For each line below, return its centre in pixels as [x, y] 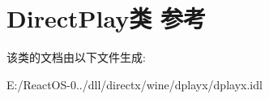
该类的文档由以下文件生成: [76, 57]
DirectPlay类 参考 [106, 18]
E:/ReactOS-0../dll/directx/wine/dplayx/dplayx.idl [134, 84]
